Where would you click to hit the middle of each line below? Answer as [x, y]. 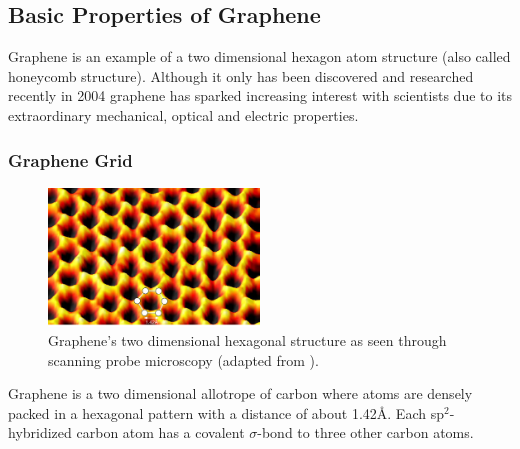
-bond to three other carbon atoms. [365, 432]
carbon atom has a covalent [160, 432]
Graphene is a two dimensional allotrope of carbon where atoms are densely [240, 393]
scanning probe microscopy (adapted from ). [183, 359]
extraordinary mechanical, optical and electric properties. [183, 114]
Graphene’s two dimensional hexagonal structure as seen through [247, 340]
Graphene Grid [70, 159]
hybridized [40, 432]
